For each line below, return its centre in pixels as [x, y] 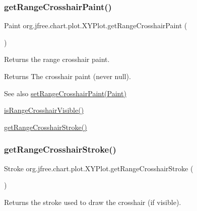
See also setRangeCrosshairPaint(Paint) [65, 93]
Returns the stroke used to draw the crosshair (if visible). [93, 202]
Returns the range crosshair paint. [57, 59]
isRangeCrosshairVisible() [44, 110]
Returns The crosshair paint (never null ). [68, 76]
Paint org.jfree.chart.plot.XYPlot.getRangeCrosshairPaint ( [96, 25]
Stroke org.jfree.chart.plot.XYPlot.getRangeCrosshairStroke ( [99, 168]
